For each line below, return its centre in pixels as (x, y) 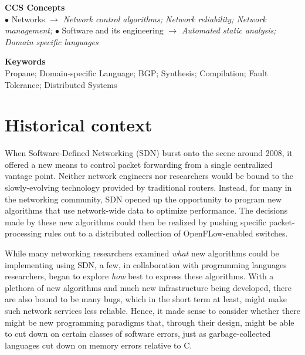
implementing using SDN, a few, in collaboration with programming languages (146, 264)
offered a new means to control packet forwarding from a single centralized (139, 164)
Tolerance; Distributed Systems (61, 84)
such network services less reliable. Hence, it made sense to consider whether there (152, 310)
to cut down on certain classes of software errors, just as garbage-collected (138, 334)
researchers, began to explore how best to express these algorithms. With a (139, 276)
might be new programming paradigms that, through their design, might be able (150, 322)
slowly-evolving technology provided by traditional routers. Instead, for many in (148, 187)
